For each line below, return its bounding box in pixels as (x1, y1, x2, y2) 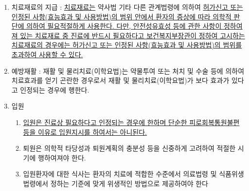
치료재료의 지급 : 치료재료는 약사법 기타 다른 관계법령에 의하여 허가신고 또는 (11, 2, 243, 12)
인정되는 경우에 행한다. (20, 84, 89, 95)
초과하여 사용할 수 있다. (11, 49, 83, 59)
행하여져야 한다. (38, 152, 86, 162)
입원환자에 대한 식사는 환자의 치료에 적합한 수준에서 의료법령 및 (23, 169, 217, 179)
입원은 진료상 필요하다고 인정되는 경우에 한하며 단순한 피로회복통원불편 (23, 117, 240, 127)
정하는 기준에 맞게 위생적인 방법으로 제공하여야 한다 (50, 178, 208, 188)
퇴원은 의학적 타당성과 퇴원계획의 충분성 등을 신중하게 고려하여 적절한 (23, 143, 236, 153)
